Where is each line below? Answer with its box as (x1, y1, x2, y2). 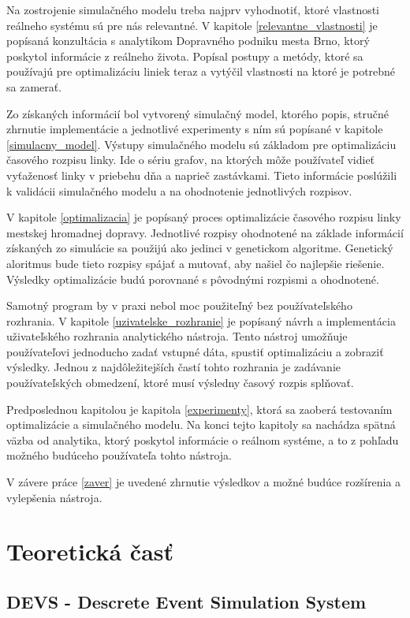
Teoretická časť (6, 535, 174, 568)
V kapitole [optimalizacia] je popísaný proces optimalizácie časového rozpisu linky (6, 209, 401, 225)
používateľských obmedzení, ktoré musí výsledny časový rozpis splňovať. (6, 374, 354, 391)
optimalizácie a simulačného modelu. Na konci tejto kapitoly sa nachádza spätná (6, 416, 396, 433)
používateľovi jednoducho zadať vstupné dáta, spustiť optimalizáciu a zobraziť (6, 343, 384, 359)
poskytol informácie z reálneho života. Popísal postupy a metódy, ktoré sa (6, 47, 363, 64)
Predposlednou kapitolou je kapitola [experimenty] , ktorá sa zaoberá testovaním (6, 400, 393, 417)
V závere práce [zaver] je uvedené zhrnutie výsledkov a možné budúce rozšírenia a (6, 474, 401, 490)
